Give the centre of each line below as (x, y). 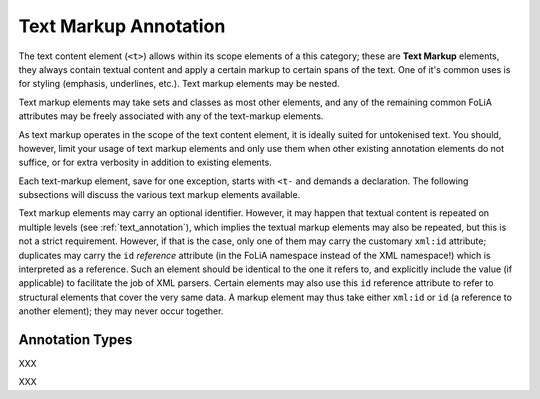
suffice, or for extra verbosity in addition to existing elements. (145, 162)
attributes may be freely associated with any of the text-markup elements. (171, 116)
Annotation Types (75, 339)
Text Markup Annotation (122, 26)
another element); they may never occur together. (121, 311)
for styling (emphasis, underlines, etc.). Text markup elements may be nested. (179, 84)
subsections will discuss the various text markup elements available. (159, 195)
